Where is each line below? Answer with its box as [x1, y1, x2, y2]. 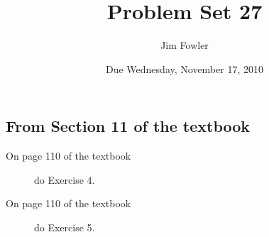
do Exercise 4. [34, 172, 95, 187]
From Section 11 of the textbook [6, 115, 251, 137]
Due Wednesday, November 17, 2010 [106, 61, 263, 76]
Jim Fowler [160, 38, 209, 53]
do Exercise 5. [34, 219, 95, 234]
